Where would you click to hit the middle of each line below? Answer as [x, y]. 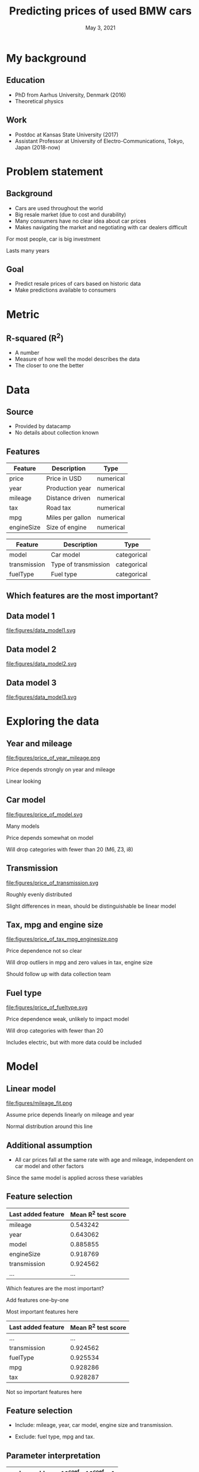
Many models [23, 826]
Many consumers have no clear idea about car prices [80, 221]
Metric [23, 314]
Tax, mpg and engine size [55, 925]
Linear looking [24, 781]
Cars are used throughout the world [59, 208]
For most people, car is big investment [53, 239]
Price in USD [64, 478]
